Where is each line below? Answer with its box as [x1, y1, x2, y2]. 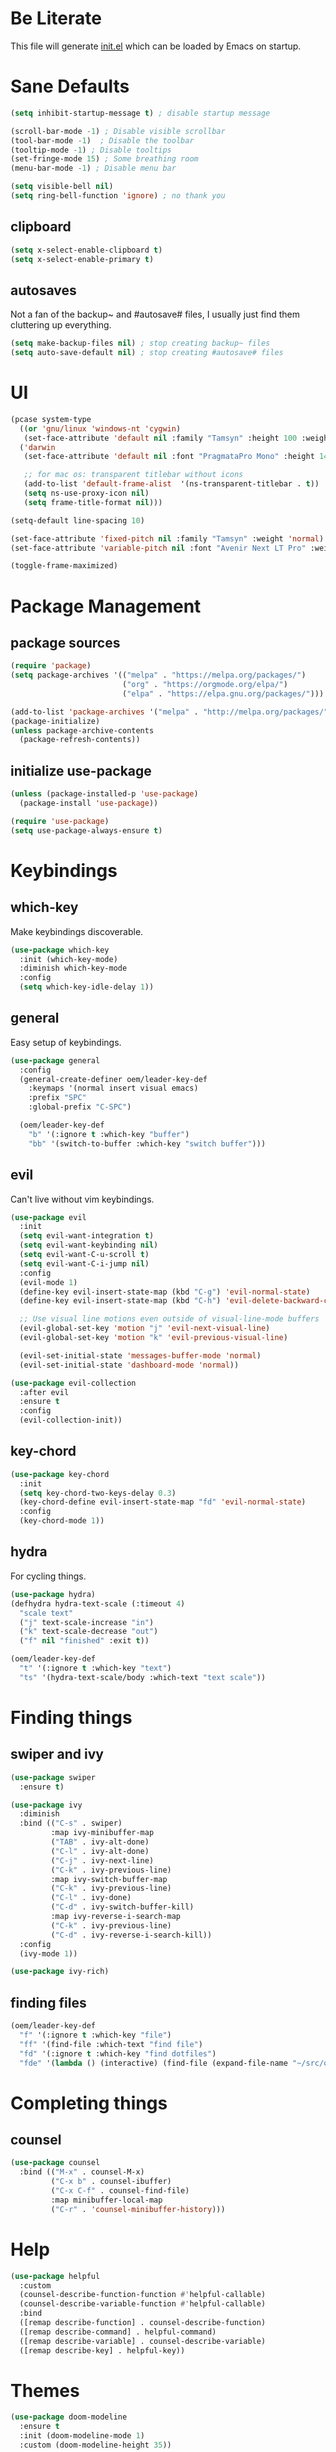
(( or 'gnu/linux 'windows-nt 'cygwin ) [19, 423, 182, 434]
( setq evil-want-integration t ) [19, 1231, 155, 1241]
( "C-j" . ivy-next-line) [50, 1855, 155, 1866]
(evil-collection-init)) [19, 1415, 123, 1426]
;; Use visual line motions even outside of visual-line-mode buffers [19, 1314, 320, 1324]
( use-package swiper [10, 1772, 97, 1782]
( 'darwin [19, 442, 56, 452]
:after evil [19, 1387, 70, 1397]
